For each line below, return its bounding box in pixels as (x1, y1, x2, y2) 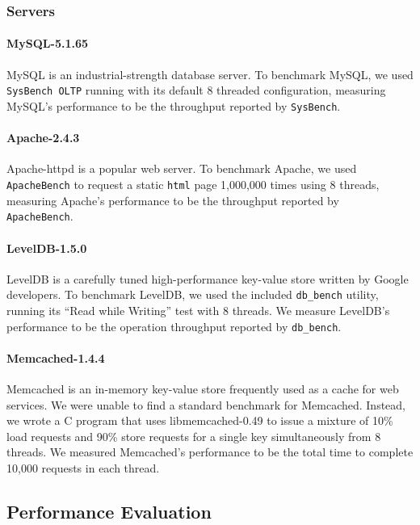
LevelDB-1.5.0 (6, 239, 87, 256)
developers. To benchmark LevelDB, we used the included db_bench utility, (6, 286, 379, 303)
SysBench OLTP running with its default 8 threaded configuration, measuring (6, 82, 386, 99)
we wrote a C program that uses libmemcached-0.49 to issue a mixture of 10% (6, 412, 393, 429)
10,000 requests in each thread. (6, 460, 160, 477)
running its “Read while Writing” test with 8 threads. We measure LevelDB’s (6, 302, 390, 319)
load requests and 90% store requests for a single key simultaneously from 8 (6, 427, 381, 444)
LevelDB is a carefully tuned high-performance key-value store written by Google (6, 270, 409, 287)
